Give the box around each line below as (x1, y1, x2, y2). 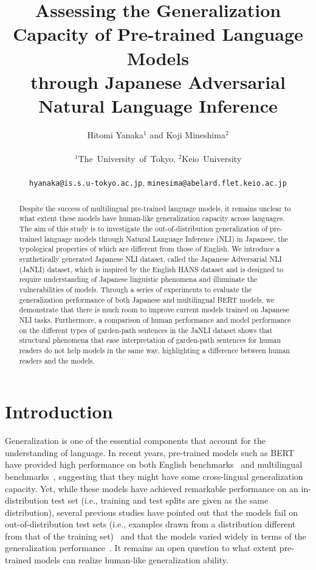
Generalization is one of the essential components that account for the (5, 434, 266, 447)
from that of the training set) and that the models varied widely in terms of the (5, 529, 306, 542)
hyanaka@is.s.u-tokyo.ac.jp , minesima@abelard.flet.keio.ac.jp (29, 176, 287, 189)
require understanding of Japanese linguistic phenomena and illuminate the (19, 274, 258, 284)
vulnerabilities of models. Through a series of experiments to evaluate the (19, 284, 252, 294)
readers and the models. (19, 355, 95, 365)
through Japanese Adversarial (30, 69, 286, 94)
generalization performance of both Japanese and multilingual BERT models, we (19, 294, 275, 304)
